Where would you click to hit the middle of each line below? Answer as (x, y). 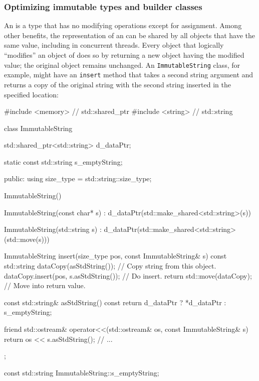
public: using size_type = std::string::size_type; (78, 178)
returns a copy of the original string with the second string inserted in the (117, 84)
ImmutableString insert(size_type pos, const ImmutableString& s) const (115, 256)
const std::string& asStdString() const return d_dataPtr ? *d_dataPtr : (115, 302)
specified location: (31, 94)
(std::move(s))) (27, 239)
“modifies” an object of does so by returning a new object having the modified (124, 55)
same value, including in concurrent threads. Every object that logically (114, 45)
